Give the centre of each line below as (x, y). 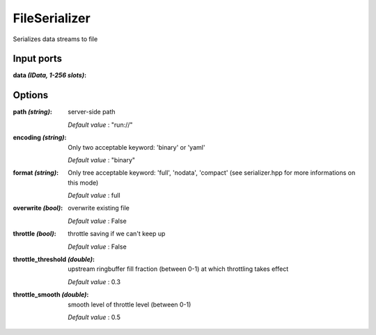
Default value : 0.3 (94, 281)
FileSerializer (52, 18)
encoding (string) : (40, 138)
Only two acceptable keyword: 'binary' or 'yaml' (136, 147)
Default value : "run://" (100, 125)
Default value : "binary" (102, 159)
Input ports (38, 59)
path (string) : (32, 112)
